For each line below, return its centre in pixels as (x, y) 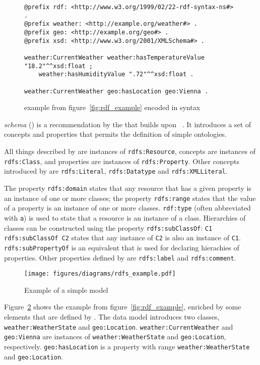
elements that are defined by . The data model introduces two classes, (112, 317)
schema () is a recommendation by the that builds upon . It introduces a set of (128, 124)
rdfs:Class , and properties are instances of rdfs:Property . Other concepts (122, 161)
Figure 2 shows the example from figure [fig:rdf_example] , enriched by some (123, 307)
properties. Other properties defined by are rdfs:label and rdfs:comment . (120, 257)
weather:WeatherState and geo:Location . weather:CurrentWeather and (119, 326)
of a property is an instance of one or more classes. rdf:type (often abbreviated (127, 208)
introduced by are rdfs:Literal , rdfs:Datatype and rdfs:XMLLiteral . (116, 171)
